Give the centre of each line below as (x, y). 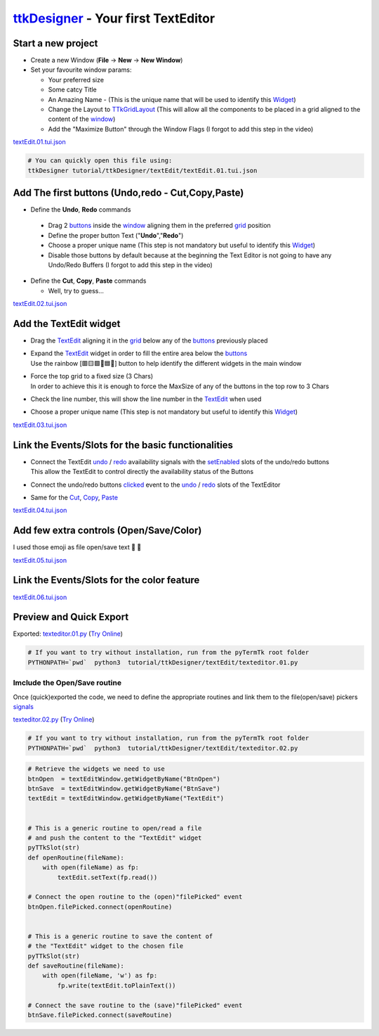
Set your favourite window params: (81, 70)
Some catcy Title (73, 90)
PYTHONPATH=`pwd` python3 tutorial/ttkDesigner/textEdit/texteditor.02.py (163, 748)
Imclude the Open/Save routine (67, 683)
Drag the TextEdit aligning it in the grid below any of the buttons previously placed (149, 340)
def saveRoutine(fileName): (76, 966)
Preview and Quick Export (71, 617)
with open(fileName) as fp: (91, 868)
